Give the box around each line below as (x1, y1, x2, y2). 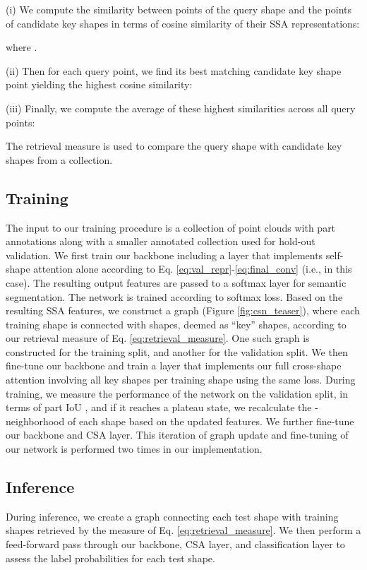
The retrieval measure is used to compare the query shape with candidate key (6, 138, 342, 153)
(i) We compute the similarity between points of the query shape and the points (6, 2, 351, 16)
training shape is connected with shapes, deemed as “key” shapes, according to (6, 316, 347, 331)
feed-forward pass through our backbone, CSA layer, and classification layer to (6, 537, 345, 552)
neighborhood (6, 413, 65, 428)
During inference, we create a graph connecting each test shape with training (6, 509, 339, 523)
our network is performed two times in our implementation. (6, 441, 263, 456)
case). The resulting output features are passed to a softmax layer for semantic (6, 275, 347, 290)
